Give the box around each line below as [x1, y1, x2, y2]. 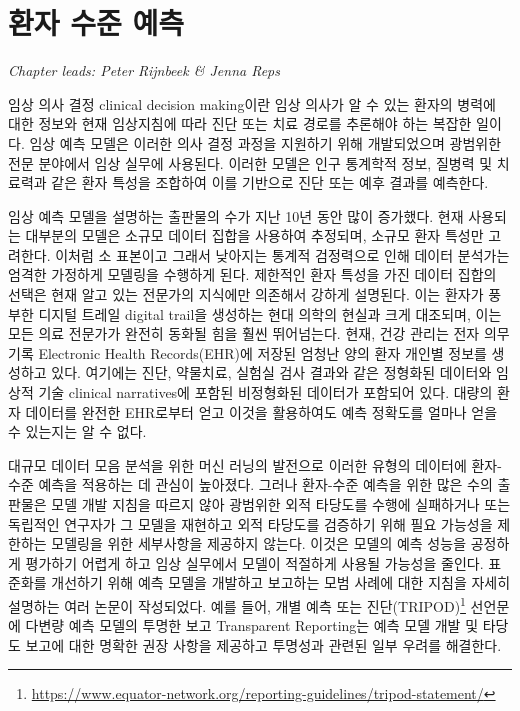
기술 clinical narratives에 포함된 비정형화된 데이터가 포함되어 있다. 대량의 [38, 382, 493, 403]
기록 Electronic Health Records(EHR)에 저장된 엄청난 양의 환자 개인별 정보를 [8, 342, 487, 363]
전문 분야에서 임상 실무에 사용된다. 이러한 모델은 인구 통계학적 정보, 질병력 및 [8, 152, 493, 173]
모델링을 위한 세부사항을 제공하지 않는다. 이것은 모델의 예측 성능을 [51, 533, 467, 554]
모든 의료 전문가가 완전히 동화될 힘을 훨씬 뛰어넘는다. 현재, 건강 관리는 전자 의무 [8, 323, 510, 344]
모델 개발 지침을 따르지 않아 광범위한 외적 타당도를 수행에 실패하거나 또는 [51, 494, 511, 514]
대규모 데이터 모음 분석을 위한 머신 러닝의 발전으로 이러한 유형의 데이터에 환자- [8, 454, 502, 475]
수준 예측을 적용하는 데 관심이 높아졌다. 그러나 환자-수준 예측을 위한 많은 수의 [8, 474, 493, 495]
